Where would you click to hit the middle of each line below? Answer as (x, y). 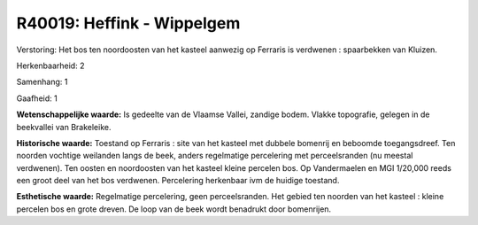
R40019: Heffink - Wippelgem (128, 23)
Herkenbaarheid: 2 (50, 66)
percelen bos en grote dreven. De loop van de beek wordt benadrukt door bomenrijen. (174, 209)
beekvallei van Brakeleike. (64, 127)
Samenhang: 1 (42, 82)
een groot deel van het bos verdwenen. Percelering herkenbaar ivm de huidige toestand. (178, 181)
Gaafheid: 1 (37, 98)
